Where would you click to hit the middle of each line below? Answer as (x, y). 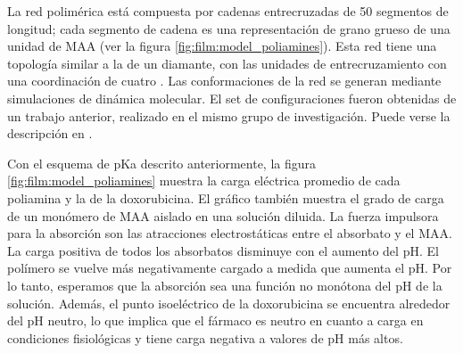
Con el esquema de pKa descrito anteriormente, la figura (162, 163)
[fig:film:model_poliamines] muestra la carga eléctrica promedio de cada (204, 181)
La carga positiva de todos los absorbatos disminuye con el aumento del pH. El (223, 250)
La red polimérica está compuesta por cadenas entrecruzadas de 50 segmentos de (228, 11)
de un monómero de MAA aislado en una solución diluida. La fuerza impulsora (223, 215)
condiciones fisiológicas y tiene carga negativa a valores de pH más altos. (205, 337)
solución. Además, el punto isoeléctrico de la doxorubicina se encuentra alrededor (229, 303)
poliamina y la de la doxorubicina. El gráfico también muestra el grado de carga (226, 197)
